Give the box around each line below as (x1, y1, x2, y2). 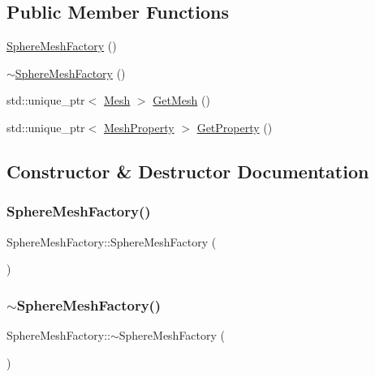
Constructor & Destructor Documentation (6, 158, 369, 183)
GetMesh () (153, 92, 210, 109)
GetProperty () (196, 118, 273, 135)
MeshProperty (103, 118, 175, 135)
